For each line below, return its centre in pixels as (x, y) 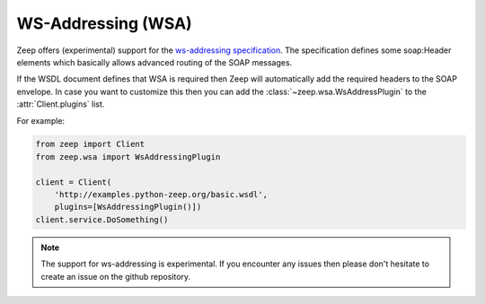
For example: (41, 120)
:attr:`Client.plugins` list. (61, 104)
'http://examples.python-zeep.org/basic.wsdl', (161, 195)
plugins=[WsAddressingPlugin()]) (128, 207)
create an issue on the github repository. (116, 276)
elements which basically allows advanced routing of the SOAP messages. (154, 62)
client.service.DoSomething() (102, 219)
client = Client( (74, 182)
